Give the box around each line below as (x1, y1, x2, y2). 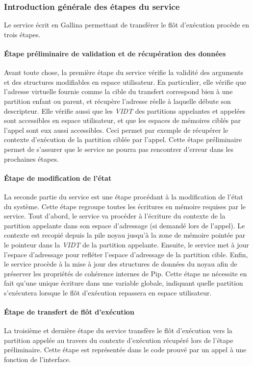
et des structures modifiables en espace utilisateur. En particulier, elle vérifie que (4, 76, 246, 87)
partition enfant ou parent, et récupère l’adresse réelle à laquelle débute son (4, 96, 231, 106)
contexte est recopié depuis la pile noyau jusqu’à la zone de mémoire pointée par (4, 230, 246, 240)
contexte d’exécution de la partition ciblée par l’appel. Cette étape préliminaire (4, 134, 242, 145)
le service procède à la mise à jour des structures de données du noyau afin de (4, 259, 237, 269)
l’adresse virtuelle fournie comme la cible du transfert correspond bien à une (4, 86, 233, 97)
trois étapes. (4, 29, 41, 39)
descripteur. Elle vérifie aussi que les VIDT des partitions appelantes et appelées (4, 105, 246, 116)
